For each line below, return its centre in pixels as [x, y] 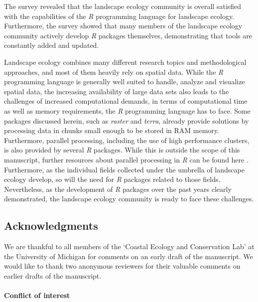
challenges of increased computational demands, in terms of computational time [126, 101]
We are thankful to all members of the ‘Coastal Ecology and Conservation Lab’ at [129, 246]
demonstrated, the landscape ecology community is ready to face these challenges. [129, 199]
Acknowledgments [51, 226]
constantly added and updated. [52, 45]
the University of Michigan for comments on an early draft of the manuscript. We [129, 256]
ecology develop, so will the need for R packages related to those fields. [112, 179]
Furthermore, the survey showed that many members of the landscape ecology [123, 26]
